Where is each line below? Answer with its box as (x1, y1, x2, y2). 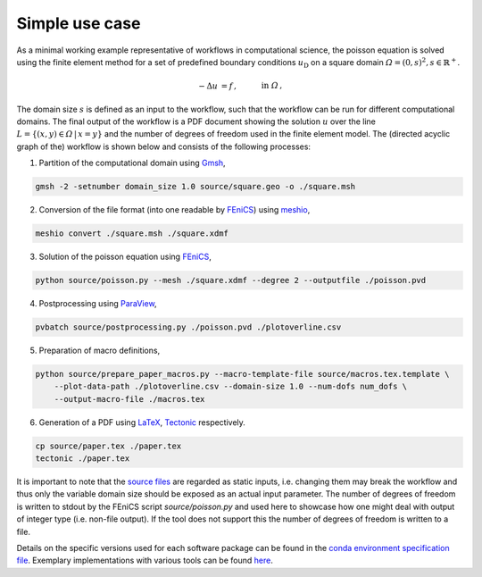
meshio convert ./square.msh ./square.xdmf (35, 229, 229, 238)
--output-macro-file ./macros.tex (54, 394, 205, 404)
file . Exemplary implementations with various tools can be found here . (16, 555, 274, 566)
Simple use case (16, 13, 141, 33)
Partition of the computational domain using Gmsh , (38, 157, 227, 169)
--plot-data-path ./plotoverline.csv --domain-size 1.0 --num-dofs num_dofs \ (54, 381, 408, 392)
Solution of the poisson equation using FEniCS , (38, 251, 212, 263)
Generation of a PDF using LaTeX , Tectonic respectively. (38, 416, 245, 428)
